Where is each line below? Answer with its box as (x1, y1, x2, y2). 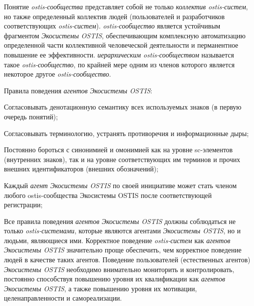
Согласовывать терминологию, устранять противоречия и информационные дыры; (4, 128, 249, 138)
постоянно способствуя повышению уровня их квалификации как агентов (4, 274, 226, 284)
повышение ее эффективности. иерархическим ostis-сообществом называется (4, 49, 234, 59)
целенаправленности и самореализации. (4, 293, 122, 303)
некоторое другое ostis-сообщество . (4, 69, 111, 79)
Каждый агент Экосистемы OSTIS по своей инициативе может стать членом (4, 180, 237, 190)
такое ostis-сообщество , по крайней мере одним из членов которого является (4, 59, 235, 69)
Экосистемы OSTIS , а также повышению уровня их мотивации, (4, 283, 197, 293)
